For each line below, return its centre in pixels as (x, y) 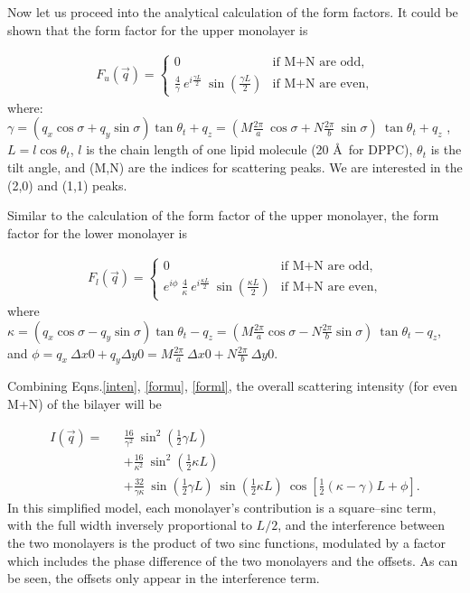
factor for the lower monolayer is (97, 232)
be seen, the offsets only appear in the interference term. (164, 578)
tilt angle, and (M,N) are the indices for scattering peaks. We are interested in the (235, 167)
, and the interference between (361, 525)
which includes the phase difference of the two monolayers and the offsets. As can (233, 560)
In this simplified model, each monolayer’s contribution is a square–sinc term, (222, 507)
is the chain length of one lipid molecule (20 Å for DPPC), (249, 149)
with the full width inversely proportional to (130, 525)
